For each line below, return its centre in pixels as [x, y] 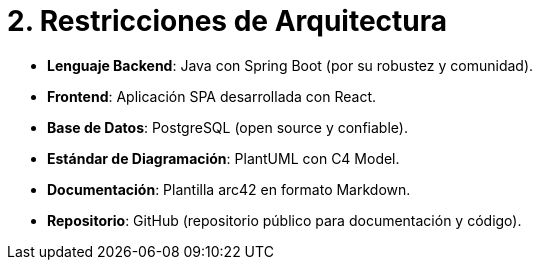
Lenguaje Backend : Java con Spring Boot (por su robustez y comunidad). [290, 65]
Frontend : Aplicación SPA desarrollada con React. [212, 96]
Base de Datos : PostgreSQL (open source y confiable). [227, 127]
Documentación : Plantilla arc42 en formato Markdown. [229, 189]
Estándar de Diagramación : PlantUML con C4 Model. [223, 158]
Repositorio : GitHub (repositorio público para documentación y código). [284, 220]
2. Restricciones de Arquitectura [227, 21]
